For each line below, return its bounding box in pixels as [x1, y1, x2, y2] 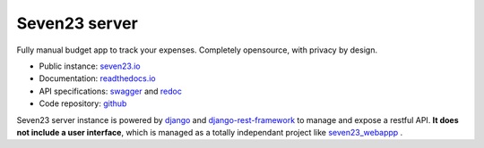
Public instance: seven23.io [39, 61, 141, 71]
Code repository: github [39, 98, 127, 109]
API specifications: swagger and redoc [39, 86, 183, 96]
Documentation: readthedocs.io [39, 73, 156, 84]
